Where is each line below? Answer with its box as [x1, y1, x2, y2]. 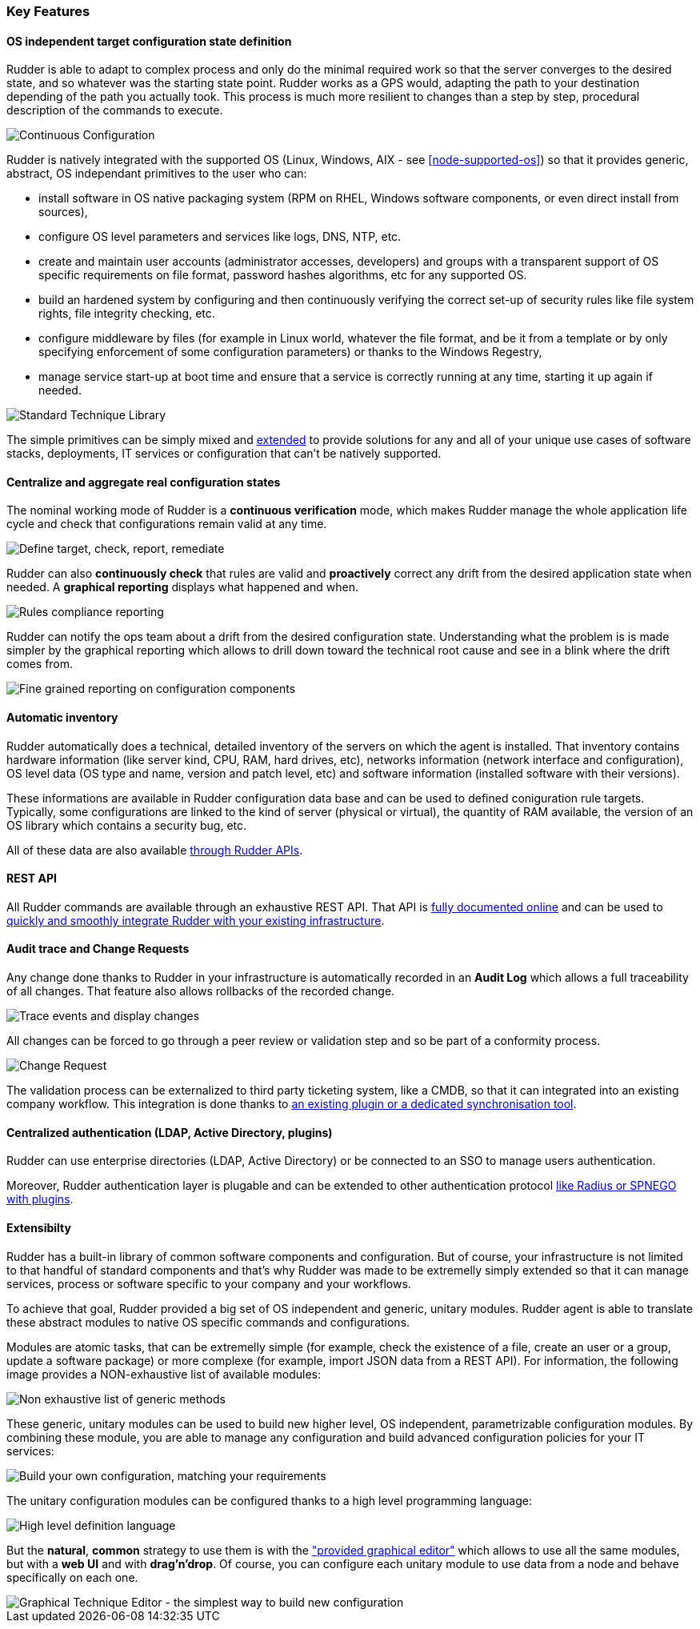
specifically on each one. [6, 1570, 138, 1584]
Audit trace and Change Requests [6, 942, 190, 956]
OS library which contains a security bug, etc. [6, 818, 247, 832]
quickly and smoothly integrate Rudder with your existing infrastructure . [6, 913, 385, 927]
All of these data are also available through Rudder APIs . [6, 843, 303, 857]
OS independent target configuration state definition [6, 34, 292, 48]
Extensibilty [6, 1220, 71, 1235]
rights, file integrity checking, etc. [38, 306, 215, 321]
